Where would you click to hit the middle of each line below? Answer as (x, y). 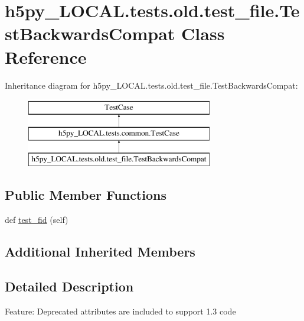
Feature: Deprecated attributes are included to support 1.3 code (120, 311)
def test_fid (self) (37, 220)
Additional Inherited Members (100, 252)
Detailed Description (69, 286)
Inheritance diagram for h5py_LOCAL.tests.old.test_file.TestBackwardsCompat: (151, 85)
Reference (46, 56)
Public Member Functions (86, 195)
